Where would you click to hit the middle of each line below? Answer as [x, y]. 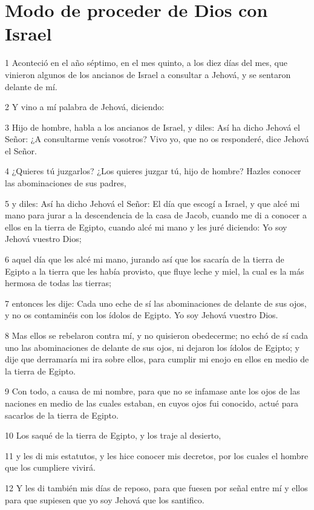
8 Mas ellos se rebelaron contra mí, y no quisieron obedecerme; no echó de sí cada [157, 335]
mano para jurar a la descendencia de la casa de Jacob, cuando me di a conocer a [156, 215]
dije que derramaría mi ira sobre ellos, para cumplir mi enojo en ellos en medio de [157, 359]
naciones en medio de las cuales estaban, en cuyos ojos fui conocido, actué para [152, 403]
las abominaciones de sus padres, [66, 183]
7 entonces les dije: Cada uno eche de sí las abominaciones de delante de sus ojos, [156, 303]
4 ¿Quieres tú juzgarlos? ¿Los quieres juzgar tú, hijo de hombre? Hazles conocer [153, 171]
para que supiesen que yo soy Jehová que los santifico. [105, 499]
